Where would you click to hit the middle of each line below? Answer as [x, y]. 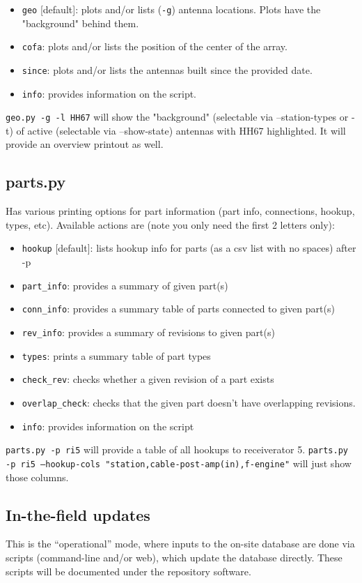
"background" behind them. [80, 23]
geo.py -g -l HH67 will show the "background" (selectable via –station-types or [177, 117]
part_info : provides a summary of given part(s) [125, 285]
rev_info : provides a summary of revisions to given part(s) [148, 332]
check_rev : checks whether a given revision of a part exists [148, 379]
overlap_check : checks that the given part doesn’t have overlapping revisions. [189, 402]
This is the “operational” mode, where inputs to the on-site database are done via [180, 544]
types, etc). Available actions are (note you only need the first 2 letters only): [170, 224]
